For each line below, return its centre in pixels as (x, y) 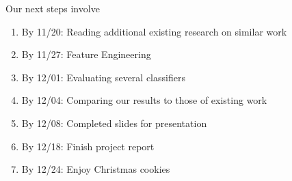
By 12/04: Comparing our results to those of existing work (144, 100)
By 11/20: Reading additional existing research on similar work (154, 31)
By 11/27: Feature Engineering (86, 54)
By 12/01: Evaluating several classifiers (103, 77)
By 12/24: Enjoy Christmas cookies (96, 169)
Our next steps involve (53, 8)
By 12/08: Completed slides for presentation (114, 123)
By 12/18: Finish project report (88, 146)
